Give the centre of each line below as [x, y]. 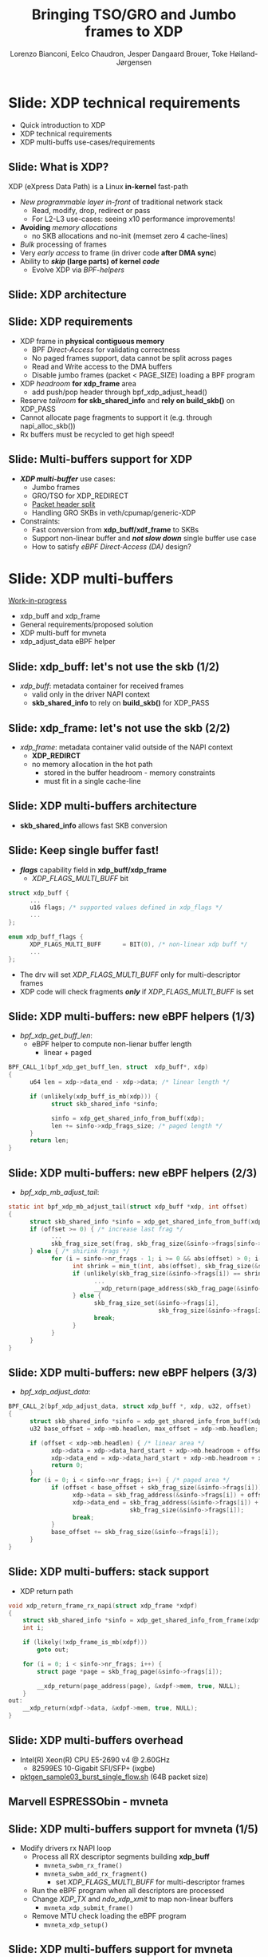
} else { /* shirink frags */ [79, 1251]
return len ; [49, 1141]
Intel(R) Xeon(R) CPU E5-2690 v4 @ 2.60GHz [95, 1759]
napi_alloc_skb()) [47, 425]
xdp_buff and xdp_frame [60, 616]
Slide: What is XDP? [59, 167]
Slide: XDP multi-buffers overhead [96, 1740]
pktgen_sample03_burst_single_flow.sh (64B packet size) [114, 1777]
